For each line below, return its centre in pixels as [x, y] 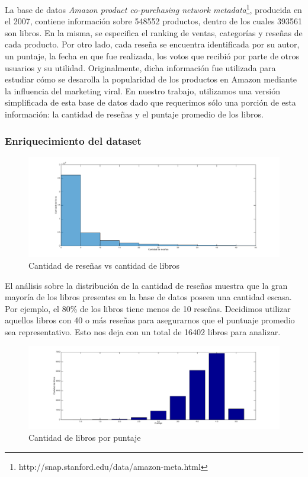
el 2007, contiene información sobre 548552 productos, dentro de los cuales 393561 [154, 21]
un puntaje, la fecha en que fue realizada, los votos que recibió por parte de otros [152, 56]
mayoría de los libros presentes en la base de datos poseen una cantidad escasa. [148, 297]
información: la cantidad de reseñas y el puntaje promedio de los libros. [134, 114]
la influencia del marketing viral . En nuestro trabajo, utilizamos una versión [143, 90]
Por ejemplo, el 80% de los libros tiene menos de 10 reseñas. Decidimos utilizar [148, 308]
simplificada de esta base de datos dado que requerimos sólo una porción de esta [150, 102]
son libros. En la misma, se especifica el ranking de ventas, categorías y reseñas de [154, 32]
